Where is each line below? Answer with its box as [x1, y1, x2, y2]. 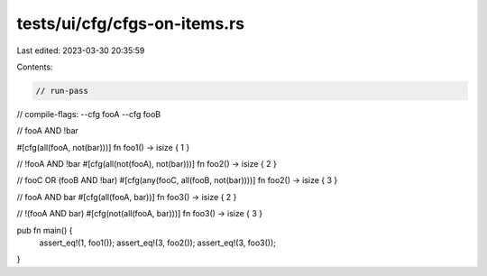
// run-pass [35, 86, 89, 96]
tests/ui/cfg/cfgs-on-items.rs [16, 14, 245, 33]
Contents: [16, 61, 53, 72]
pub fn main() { [16, 225, 73, 235]
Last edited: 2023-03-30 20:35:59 [16, 45, 145, 56]
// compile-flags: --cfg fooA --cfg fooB [16, 108, 161, 119]
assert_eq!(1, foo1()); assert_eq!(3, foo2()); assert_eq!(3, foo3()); [39, 237, 277, 248]
